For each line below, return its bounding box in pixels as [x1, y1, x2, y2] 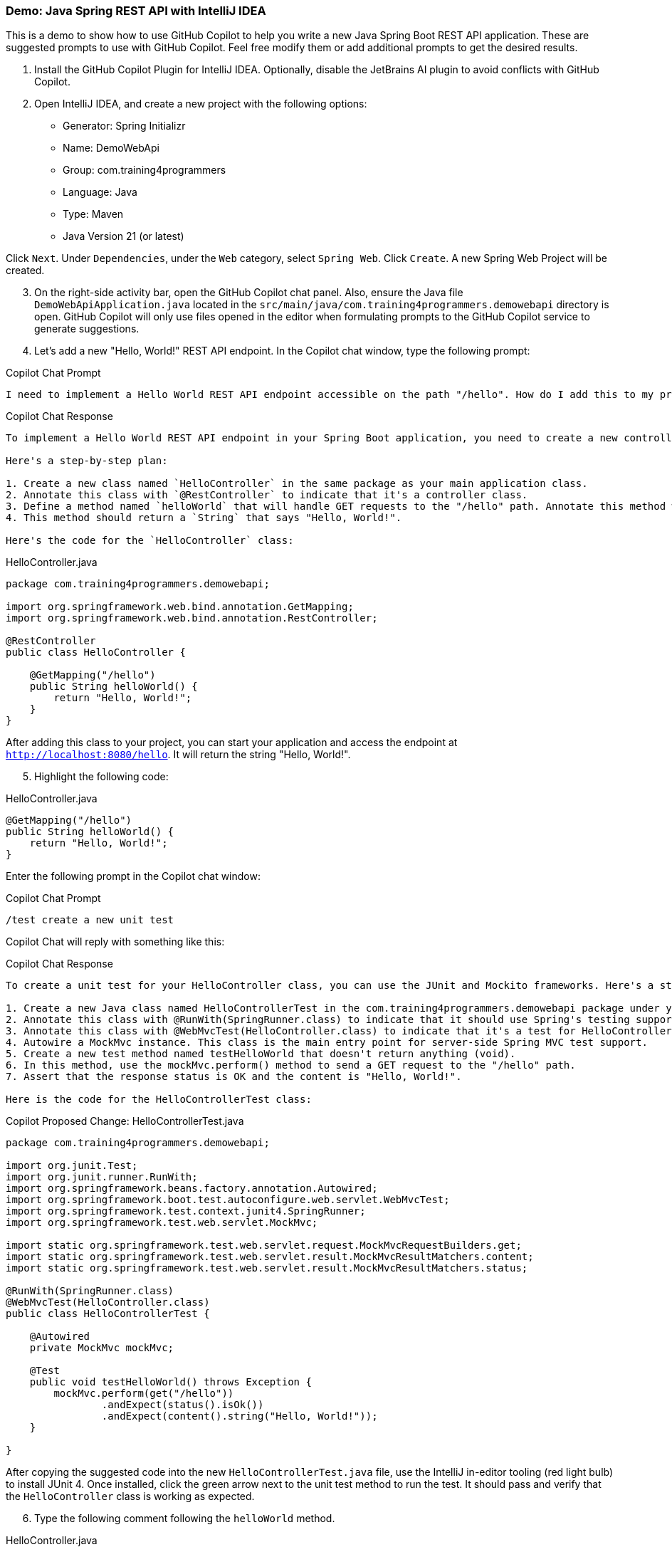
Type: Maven [63, 208, 124, 221]
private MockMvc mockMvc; [29, 1342, 174, 1354]
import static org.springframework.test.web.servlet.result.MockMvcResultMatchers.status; [6, 1262, 528, 1274]
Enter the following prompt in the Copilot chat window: [6, 870, 261, 883]
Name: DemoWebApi [63, 142, 159, 154]
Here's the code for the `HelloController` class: [6, 535, 294, 547]
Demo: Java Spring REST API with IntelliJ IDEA [6, 4, 266, 18]
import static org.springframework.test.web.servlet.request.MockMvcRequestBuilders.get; [6, 1239, 522, 1252]
